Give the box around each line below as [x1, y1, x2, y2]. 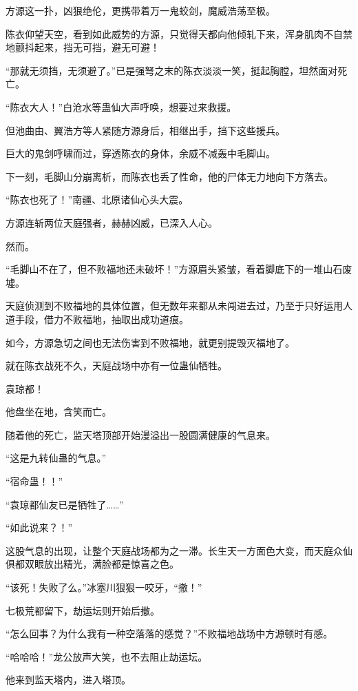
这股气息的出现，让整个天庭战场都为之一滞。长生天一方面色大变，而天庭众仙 [6, 543, 352, 557]
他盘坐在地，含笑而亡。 [6, 404, 112, 419]
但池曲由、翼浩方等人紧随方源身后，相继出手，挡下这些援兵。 [6, 123, 285, 137]
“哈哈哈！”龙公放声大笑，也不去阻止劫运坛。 [6, 649, 208, 663]
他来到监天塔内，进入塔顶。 [6, 672, 131, 687]
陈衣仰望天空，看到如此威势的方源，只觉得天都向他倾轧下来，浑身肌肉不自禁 [6, 26, 352, 41]
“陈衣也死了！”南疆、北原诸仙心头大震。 [6, 192, 189, 207]
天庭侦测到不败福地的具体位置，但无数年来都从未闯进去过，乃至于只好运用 [6, 298, 343, 313]
